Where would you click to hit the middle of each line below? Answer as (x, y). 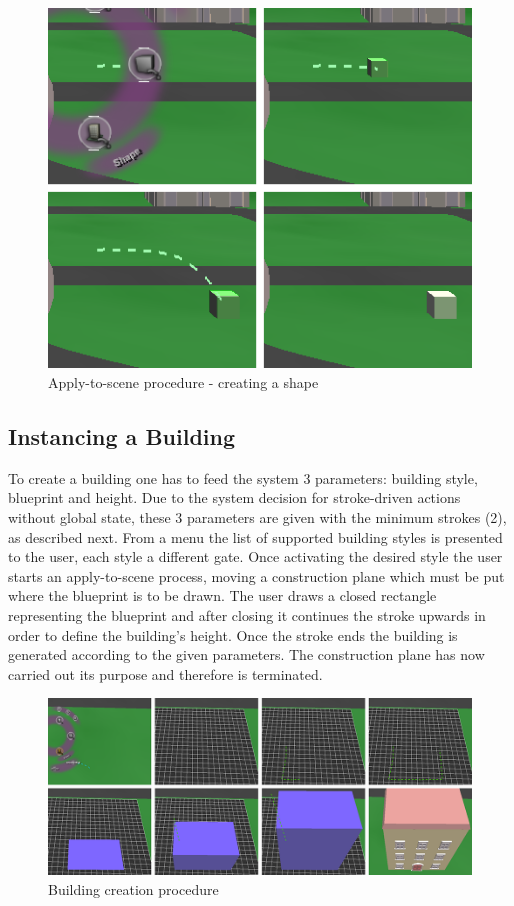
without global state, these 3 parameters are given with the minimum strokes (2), (257, 516)
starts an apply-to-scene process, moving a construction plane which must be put (256, 575)
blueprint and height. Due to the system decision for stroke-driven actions (234, 497)
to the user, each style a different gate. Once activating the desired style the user (255, 556)
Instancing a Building (122, 435)
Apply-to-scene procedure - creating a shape (183, 381)
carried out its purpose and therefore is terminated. (165, 673)
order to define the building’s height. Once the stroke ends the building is (233, 634)
